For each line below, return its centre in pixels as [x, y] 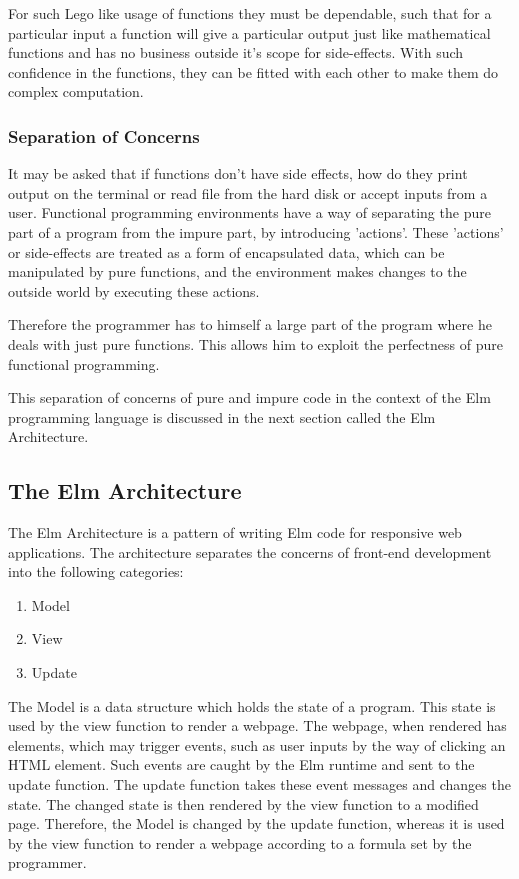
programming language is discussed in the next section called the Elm [222, 416]
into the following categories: [96, 571]
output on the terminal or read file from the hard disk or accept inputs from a [248, 192]
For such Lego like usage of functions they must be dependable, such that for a [250, 13]
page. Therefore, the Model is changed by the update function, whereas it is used [256, 823]
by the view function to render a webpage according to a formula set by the [240, 842]
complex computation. [76, 91]
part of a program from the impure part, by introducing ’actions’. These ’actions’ [256, 231]
